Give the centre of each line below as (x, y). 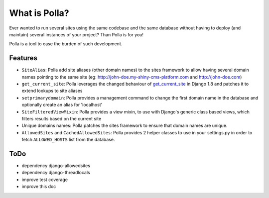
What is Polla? (39, 13)
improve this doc (39, 187)
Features (23, 58)
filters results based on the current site (62, 118)
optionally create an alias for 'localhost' (62, 105)
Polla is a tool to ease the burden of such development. (66, 44)
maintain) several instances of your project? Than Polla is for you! (76, 34)
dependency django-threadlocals (56, 173)
